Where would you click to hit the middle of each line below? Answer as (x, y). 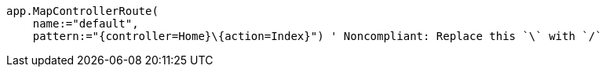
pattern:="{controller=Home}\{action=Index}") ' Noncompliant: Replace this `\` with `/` (317, 36)
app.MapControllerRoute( (82, 11)
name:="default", (86, 24)
